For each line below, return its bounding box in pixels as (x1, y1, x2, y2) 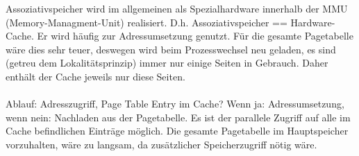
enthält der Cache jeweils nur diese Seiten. (6, 69, 185, 83)
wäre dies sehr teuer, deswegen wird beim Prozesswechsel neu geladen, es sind (6, 42, 336, 56)
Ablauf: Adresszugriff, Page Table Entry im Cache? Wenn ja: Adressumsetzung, (6, 96, 344, 111)
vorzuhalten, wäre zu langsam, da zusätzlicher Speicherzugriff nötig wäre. (6, 137, 317, 151)
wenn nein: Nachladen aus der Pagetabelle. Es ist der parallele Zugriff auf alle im (6, 110, 351, 124)
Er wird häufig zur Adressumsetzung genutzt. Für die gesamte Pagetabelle (37, 28, 353, 43)
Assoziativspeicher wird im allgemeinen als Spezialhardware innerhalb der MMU (6, 1, 348, 15)
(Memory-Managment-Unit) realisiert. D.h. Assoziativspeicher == (6, 15, 287, 29)
